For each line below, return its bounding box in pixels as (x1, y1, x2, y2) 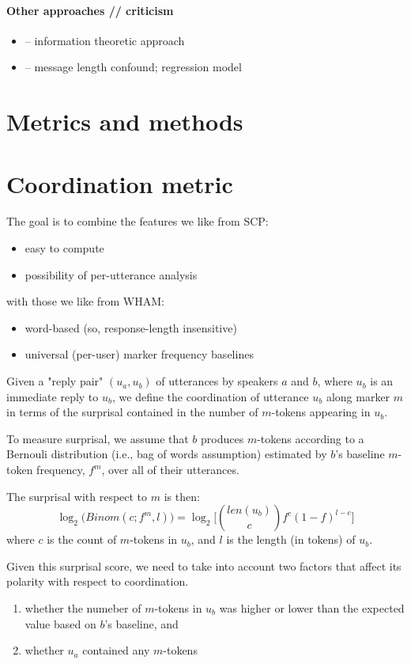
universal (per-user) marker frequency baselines (25, 346, 254, 362)
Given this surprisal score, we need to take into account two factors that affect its (6, 557, 402, 574)
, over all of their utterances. (101, 461, 239, 478)
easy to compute (25, 240, 104, 256)
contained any (82, 642, 150, 658)
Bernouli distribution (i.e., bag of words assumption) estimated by (6, 446, 327, 462)
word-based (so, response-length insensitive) (25, 319, 237, 336)
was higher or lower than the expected (219, 599, 405, 616)
